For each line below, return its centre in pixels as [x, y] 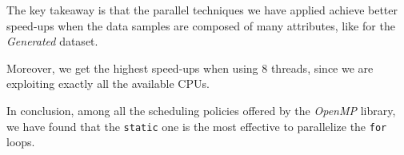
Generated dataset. [52, 41]
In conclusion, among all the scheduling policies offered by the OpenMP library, [201, 110]
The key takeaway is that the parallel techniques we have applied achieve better [202, 10]
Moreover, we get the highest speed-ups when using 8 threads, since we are [190, 68]
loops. [21, 142]
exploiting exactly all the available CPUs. [108, 83]
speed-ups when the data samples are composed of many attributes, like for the [201, 25]
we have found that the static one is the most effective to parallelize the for [197, 126]
